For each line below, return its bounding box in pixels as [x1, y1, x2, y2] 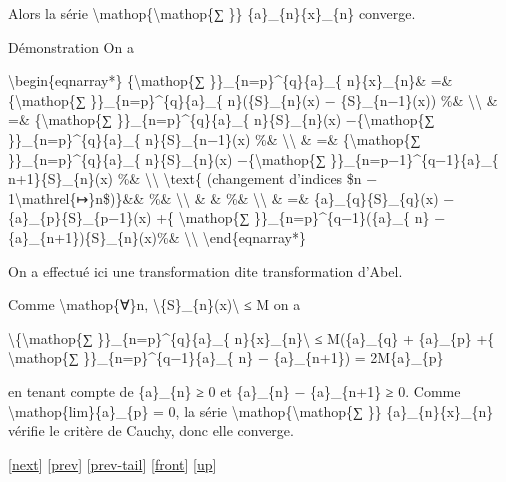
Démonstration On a [8, 36, 134, 57]
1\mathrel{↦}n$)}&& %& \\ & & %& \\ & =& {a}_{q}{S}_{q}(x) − [8, 187, 455, 208]
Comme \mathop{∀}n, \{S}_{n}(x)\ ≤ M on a [8, 294, 301, 315]
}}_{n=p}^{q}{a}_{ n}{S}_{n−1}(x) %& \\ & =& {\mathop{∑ [8, 128, 421, 149]
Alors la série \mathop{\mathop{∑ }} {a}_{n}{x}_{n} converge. [8, 3, 416, 23]
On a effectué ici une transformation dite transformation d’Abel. [8, 260, 403, 281]
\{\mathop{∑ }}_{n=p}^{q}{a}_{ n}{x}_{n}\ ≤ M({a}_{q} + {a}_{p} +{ [8, 327, 495, 348]
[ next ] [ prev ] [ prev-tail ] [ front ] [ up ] [8, 453, 217, 474]
